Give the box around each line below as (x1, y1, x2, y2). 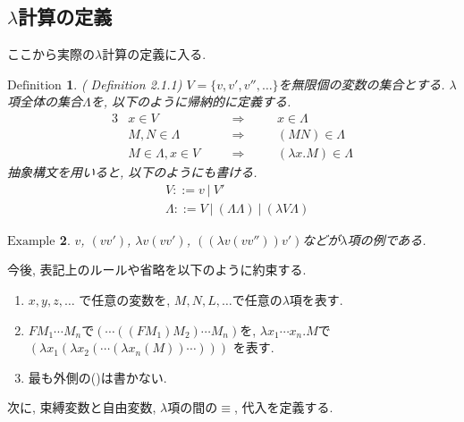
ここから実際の (7, 45, 95, 63)
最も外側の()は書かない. (28, 367, 167, 386)
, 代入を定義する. (233, 398, 333, 417)
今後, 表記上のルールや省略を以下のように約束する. (7, 260, 307, 279)
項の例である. (347, 230, 426, 249)
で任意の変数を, (79, 290, 171, 308)
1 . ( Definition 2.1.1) (66, 74, 182, 93)
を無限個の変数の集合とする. (278, 74, 445, 93)
